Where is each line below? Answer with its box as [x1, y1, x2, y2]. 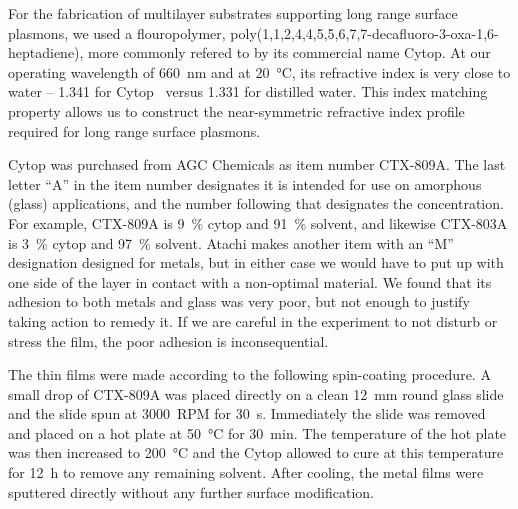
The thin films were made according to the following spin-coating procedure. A [8, 364, 491, 385]
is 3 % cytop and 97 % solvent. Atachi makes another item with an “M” [8, 232, 454, 253]
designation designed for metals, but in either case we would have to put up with [8, 252, 504, 273]
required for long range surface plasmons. [8, 120, 261, 141]
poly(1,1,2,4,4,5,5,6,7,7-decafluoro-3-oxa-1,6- [230, 22, 499, 43]
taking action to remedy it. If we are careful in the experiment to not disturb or [8, 310, 498, 331]
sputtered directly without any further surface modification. [8, 481, 374, 502]
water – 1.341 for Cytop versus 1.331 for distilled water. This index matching [8, 81, 488, 102]
